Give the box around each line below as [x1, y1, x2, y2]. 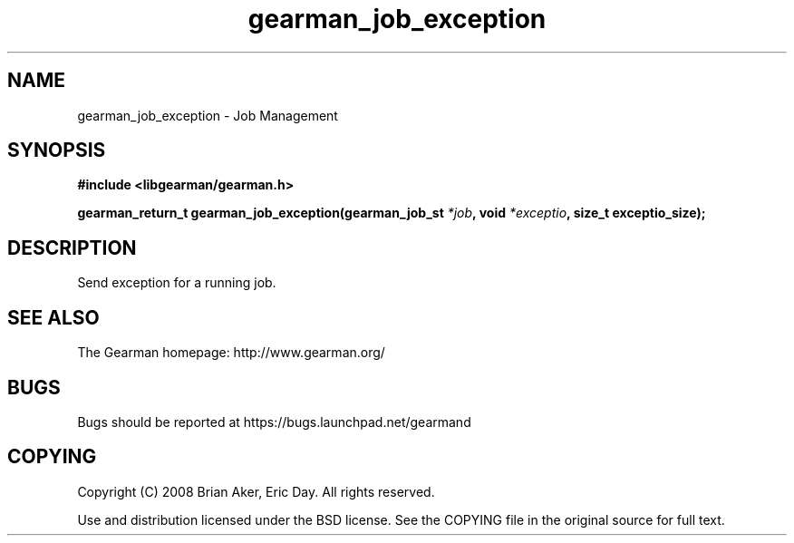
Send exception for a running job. [77, 275, 276, 291]
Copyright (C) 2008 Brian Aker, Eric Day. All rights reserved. [77, 483, 435, 499]
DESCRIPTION [7, 236, 137, 259]
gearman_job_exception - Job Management [77, 107, 338, 123]
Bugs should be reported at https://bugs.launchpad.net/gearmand [77, 413, 471, 430]
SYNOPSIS [7, 139, 106, 162]
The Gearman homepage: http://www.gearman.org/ [77, 344, 385, 361]
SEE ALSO [7, 305, 100, 329]
